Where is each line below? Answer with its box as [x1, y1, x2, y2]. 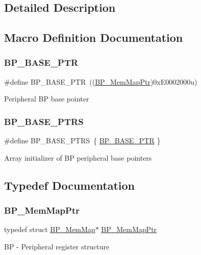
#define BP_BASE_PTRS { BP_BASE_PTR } [4, 135, 161, 146]
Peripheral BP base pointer [4, 93, 89, 104]
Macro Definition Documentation [4, 30, 183, 45]
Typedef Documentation [4, 177, 135, 193]
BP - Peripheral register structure [4, 241, 110, 251]
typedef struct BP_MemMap [4, 224, 95, 235]
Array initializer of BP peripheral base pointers [4, 152, 152, 163]
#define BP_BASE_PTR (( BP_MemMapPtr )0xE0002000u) [4, 76, 197, 87]
